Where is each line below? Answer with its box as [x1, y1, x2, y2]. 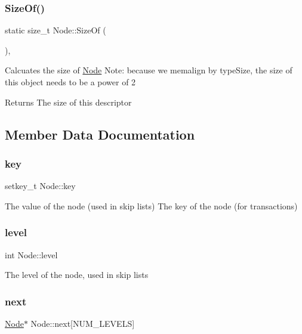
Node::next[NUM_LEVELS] [30, 317, 135, 329]
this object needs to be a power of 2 [5, 76, 136, 88]
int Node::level [5, 248, 58, 261]
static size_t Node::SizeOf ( [5, 24, 106, 36]
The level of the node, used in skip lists [5, 268, 149, 281]
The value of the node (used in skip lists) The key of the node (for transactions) [5, 199, 298, 212]
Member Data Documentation [5, 125, 195, 143]
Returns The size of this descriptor [5, 95, 132, 108]
